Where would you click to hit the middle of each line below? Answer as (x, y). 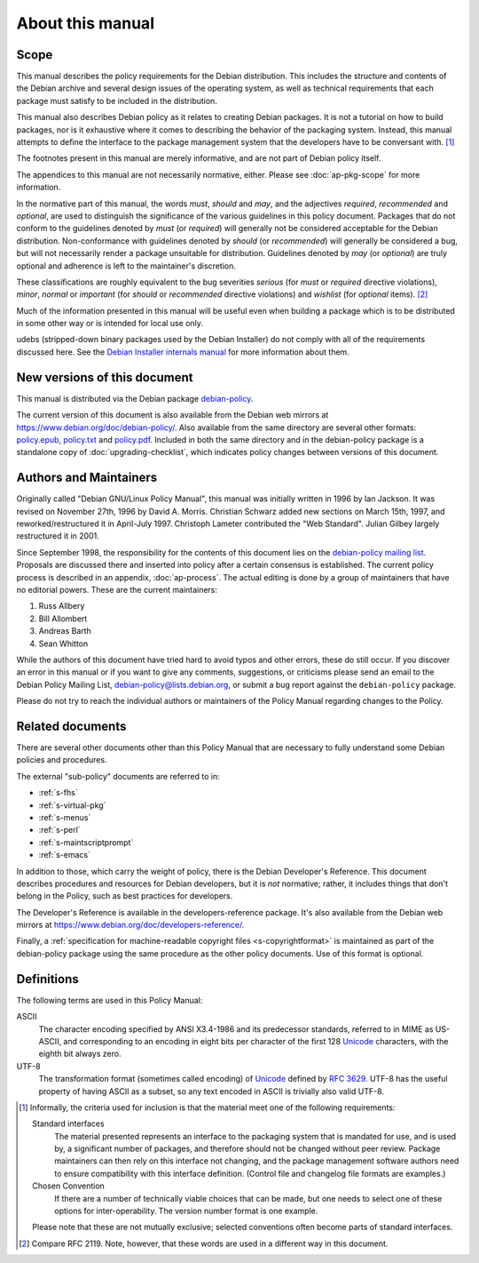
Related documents (71, 726)
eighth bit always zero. (80, 1054)
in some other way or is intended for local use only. (110, 324)
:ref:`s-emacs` (64, 855)
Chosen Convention (69, 1186)
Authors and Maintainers (87, 478)
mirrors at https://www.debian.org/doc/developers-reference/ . (130, 925)
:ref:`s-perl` (59, 830)
